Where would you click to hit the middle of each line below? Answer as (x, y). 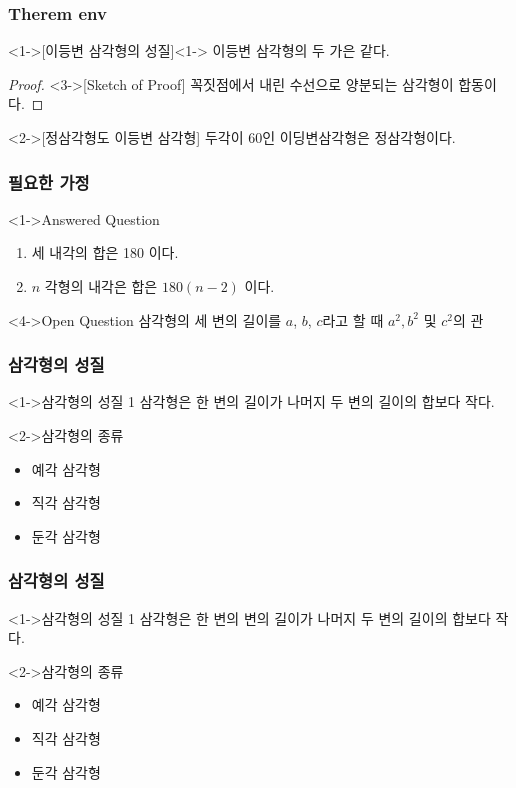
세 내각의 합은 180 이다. (105, 252)
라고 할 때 (353, 319)
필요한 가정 (49, 181)
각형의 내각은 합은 (101, 286)
